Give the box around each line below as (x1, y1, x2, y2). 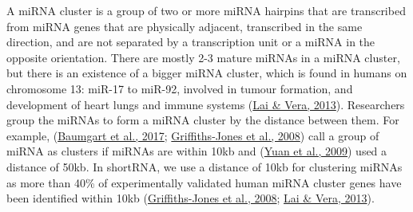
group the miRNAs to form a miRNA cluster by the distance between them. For (6, 112, 399, 128)
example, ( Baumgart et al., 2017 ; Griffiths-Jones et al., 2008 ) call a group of (6, 127, 379, 143)
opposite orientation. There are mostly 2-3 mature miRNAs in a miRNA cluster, (6, 49, 400, 65)
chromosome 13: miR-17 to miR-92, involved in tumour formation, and (6, 80, 353, 96)
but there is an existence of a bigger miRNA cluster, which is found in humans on (6, 65, 407, 81)
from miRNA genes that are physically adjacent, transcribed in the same (6, 18, 363, 34)
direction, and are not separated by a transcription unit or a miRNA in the (6, 33, 375, 50)
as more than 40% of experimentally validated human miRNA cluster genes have (6, 174, 402, 190)
